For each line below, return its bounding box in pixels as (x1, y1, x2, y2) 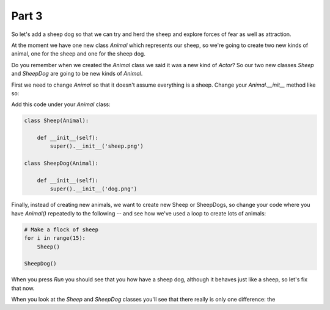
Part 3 (11, 9, 43, 23)
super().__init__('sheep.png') (50, 143, 144, 150)
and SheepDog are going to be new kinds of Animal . (11, 70, 143, 77)
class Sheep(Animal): (24, 117, 89, 124)
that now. (11, 284, 35, 292)
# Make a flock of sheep (24, 226, 99, 233)
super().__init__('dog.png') (50, 186, 137, 192)
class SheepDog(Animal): (24, 160, 99, 167)
